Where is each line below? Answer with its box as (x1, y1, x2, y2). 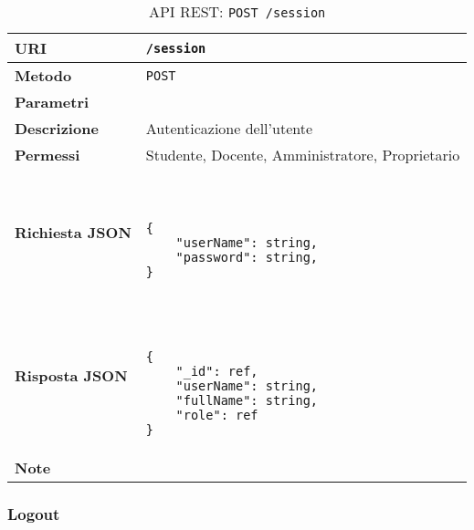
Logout (7, 502, 60, 525)
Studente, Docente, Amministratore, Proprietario (145, 144, 460, 165)
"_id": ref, (175, 364, 258, 379)
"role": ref (175, 408, 258, 422)
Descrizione (15, 118, 99, 139)
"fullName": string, (175, 393, 319, 408)
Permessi (15, 144, 80, 165)
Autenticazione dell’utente (145, 118, 313, 139)
